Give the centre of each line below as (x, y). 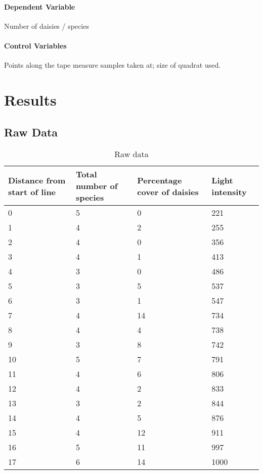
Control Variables (35, 45)
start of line (32, 192)
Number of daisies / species (47, 26)
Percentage (160, 180)
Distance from (37, 180)
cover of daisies (168, 192)
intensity (229, 192)
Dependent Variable (40, 6)
